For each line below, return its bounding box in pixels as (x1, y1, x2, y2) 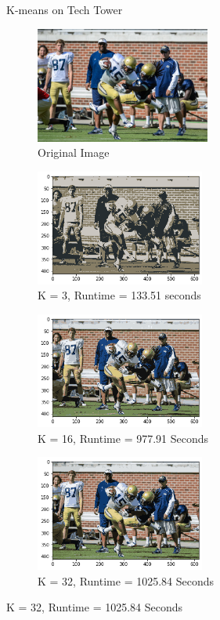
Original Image (38, 144, 110, 161)
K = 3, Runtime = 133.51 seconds (38, 287, 201, 303)
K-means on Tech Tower (6, 2, 123, 17)
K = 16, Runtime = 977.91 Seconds (38, 430, 209, 446)
